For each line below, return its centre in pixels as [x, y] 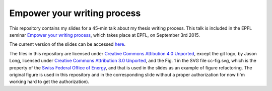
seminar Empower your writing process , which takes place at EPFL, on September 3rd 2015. [105, 35]
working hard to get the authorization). [49, 82]
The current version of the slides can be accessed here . [67, 44]
